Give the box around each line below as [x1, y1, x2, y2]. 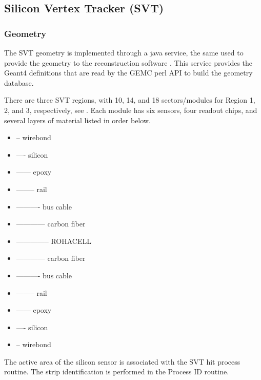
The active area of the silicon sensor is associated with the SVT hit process [4, 356, 240, 367]
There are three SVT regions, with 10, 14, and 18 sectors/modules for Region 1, [4, 94, 255, 105]
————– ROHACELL [16, 235, 92, 246]
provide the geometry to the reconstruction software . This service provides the [4, 57, 253, 68]
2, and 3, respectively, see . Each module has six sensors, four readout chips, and [4, 104, 257, 115]
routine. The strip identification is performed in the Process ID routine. [4, 366, 229, 377]
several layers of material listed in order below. [4, 115, 151, 125]
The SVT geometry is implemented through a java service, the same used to [4, 47, 244, 58]
